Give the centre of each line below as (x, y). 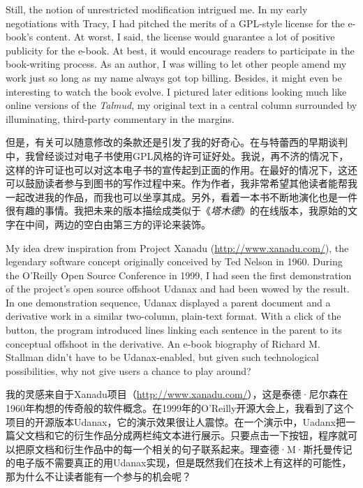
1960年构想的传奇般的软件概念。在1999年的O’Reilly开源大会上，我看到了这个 (180, 408)
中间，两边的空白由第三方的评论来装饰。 (118, 224)
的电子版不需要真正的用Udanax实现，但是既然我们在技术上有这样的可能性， (179, 463)
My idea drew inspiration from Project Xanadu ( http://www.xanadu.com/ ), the (177, 247)
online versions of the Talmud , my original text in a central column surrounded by (181, 105)
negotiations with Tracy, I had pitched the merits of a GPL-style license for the (175, 23)
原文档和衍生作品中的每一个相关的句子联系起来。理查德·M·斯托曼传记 (188, 449)
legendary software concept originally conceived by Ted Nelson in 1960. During (174, 261)
